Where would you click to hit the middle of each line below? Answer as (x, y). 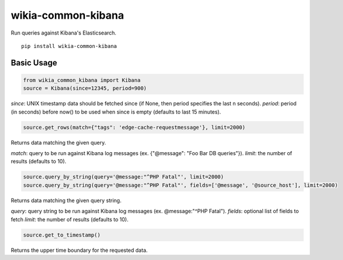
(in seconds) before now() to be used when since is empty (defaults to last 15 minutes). (116, 112)
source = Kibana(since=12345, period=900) (85, 88)
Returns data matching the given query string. (66, 200)
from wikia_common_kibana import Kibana (82, 80)
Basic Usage (34, 62)
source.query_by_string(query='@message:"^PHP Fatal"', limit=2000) (124, 177)
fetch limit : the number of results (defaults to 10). (70, 219)
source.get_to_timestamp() (62, 235)
